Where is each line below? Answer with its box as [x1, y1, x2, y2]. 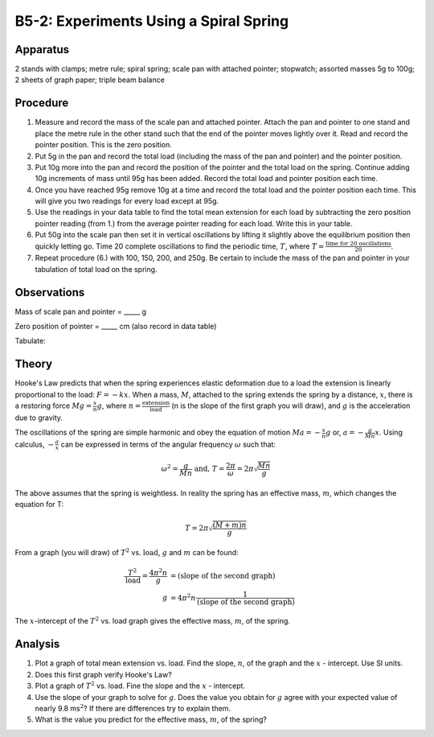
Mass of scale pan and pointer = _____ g [14, 307, 147, 316]
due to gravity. [14, 413, 63, 422]
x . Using [375, 427, 403, 438]
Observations [14, 286, 85, 299]
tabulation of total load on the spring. [35, 264, 158, 274]
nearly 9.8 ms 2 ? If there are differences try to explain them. [35, 702, 231, 713]
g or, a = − [325, 427, 364, 438]
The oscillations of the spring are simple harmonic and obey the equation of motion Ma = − [14, 427, 321, 438]
